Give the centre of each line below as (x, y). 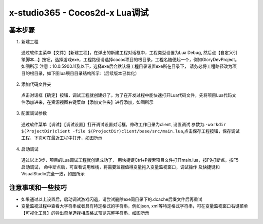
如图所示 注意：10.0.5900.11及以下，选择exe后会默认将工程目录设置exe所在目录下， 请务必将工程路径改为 (127, 66)
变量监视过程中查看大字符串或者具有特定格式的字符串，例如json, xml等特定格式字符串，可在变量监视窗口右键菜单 (135, 206)
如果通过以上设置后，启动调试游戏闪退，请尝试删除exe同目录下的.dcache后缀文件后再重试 (112, 199)
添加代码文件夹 (36, 84)
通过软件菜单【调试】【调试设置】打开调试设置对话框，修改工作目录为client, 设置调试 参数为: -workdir (124, 124)
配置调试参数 (34, 113)
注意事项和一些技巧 (38, 187)
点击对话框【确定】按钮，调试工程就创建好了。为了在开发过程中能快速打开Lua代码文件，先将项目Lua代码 (127, 95)
